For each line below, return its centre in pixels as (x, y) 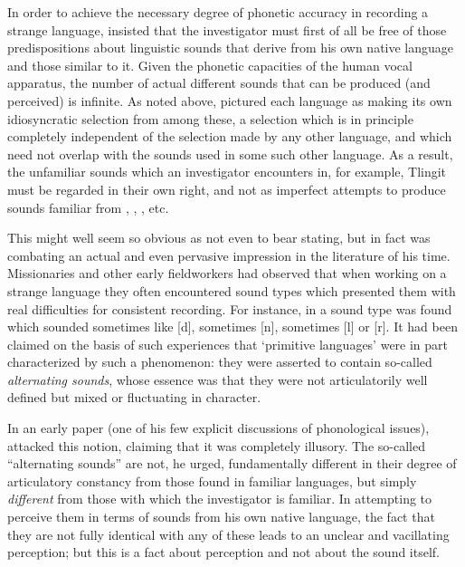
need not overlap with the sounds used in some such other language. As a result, (230, 154)
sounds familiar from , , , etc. (88, 207)
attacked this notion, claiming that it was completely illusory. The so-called (216, 445)
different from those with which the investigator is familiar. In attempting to (220, 499)
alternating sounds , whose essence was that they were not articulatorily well (218, 379)
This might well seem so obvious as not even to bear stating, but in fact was (219, 238)
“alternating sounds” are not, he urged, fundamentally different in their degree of (232, 463)
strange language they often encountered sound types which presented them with (232, 290)
